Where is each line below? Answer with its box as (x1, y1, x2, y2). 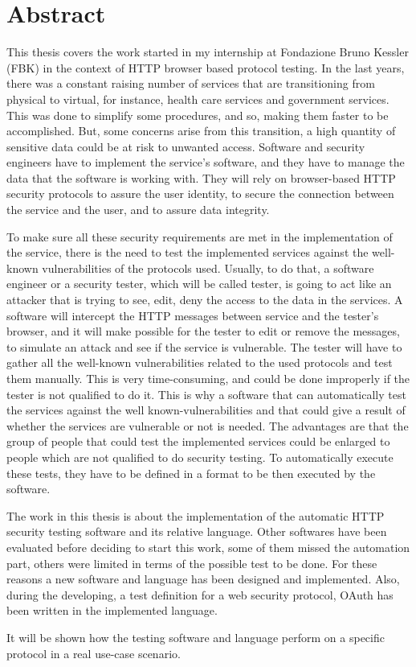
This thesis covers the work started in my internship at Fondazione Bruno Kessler (6, 43, 409, 60)
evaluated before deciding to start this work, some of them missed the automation (6, 538, 410, 555)
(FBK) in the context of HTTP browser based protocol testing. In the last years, (6, 59, 405, 76)
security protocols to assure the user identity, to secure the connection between (6, 185, 394, 202)
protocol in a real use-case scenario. (6, 644, 181, 661)
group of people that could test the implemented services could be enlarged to (6, 433, 390, 450)
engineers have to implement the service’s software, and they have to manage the (6, 154, 405, 171)
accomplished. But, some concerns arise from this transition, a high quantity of (6, 122, 396, 139)
